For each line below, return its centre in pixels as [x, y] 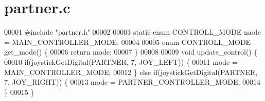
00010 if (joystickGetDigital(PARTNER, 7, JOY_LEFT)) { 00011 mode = [121, 61]
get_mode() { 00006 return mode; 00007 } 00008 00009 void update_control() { [131, 52]
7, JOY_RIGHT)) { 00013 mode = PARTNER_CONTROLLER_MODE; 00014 [132, 82]
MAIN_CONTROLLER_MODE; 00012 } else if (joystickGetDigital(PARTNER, [131, 72]
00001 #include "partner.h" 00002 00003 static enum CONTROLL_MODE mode [132, 32]
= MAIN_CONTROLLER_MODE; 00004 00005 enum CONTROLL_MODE [128, 42]
